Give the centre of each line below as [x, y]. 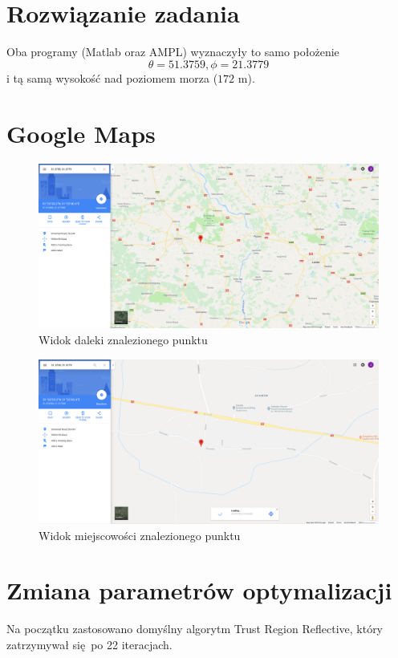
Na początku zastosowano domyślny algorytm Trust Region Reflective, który [195, 629]
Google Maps [81, 133]
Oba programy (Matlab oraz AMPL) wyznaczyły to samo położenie [173, 52]
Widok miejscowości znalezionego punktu [140, 535]
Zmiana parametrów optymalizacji [199, 590]
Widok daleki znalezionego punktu [123, 339]
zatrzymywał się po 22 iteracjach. [89, 644]
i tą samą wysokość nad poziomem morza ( [112, 77]
